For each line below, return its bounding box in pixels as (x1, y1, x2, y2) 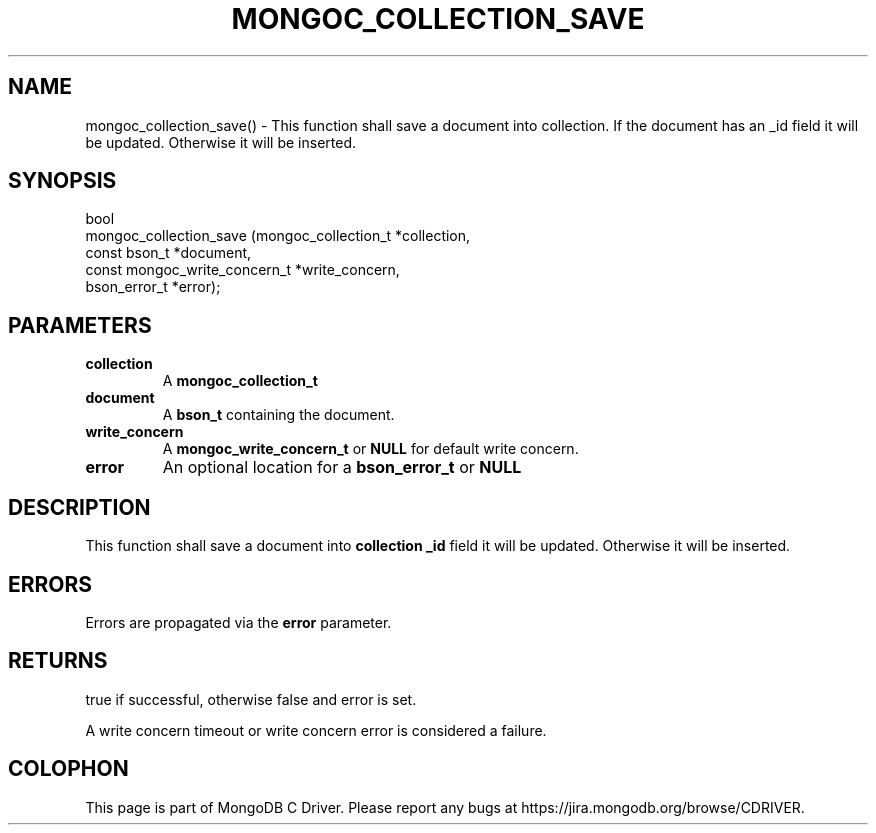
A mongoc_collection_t (162, 372, 318, 390)
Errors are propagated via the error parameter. (85, 613, 392, 631)
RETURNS (8, 648, 108, 674)
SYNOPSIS (8, 168, 117, 194)
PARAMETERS (8, 312, 152, 338)
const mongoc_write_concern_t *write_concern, (85, 261, 400, 279)
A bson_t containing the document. (162, 406, 395, 424)
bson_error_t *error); (85, 278, 221, 296)
